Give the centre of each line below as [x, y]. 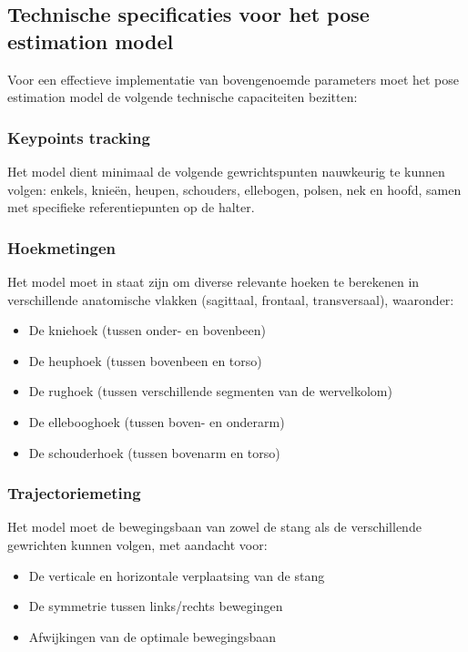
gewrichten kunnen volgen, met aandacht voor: [137, 544]
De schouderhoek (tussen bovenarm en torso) [154, 452]
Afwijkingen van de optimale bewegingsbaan [152, 636]
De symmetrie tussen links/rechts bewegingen [156, 606]
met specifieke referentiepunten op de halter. [131, 207]
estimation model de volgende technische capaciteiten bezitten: [183, 97]
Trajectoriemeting [74, 493]
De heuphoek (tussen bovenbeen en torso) [145, 360]
